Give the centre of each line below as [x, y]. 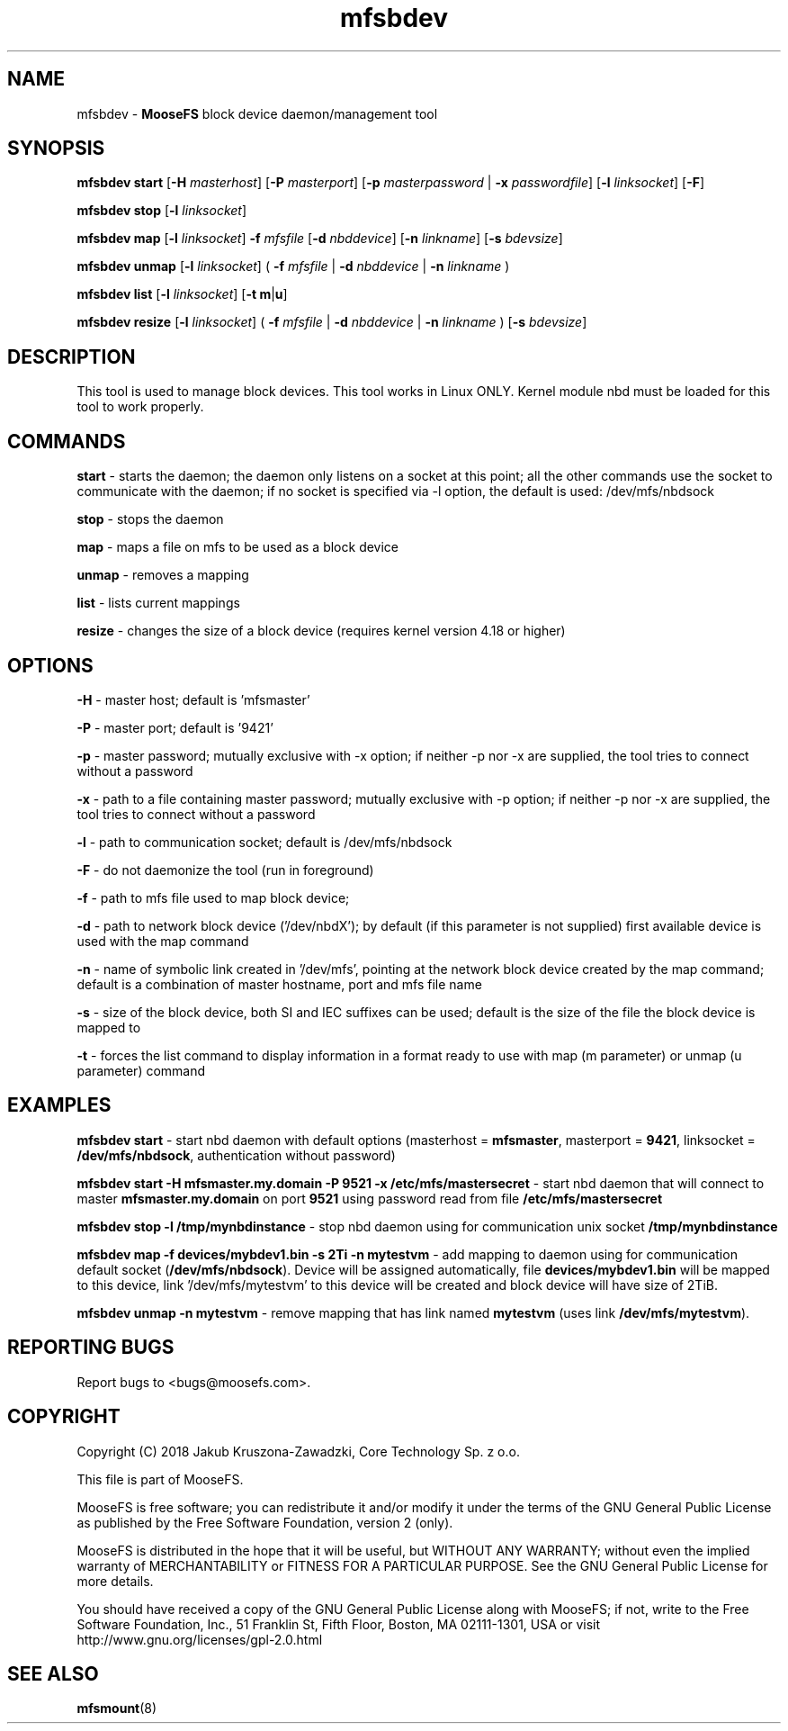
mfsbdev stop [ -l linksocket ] [162, 211]
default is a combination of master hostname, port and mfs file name [279, 984]
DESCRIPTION [72, 356]
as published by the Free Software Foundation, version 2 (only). [265, 1522]
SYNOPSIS [56, 149]
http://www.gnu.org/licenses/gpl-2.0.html [200, 1639]
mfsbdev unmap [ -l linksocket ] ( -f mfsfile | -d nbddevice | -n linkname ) [293, 266]
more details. [115, 1581]
